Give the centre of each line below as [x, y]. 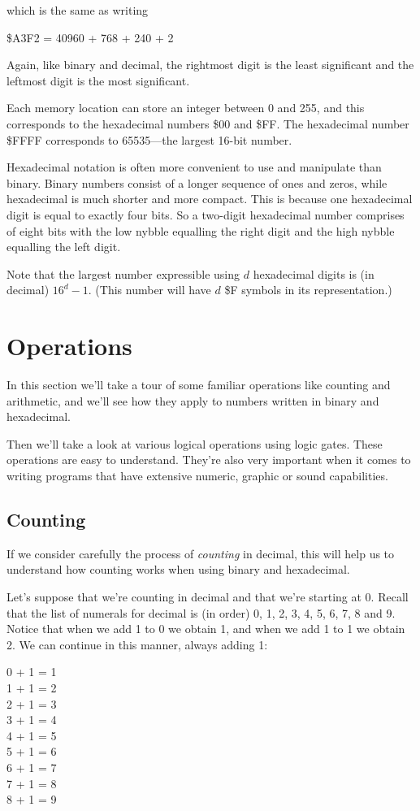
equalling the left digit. [64, 247]
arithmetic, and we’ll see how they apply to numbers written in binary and [193, 400]
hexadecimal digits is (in [314, 273]
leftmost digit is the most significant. [98, 80]
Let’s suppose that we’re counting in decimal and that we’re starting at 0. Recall [208, 596]
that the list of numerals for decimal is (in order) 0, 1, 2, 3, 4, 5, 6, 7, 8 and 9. [201, 612]
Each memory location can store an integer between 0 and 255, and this [186, 108]
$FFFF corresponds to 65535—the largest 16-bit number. [149, 139]
